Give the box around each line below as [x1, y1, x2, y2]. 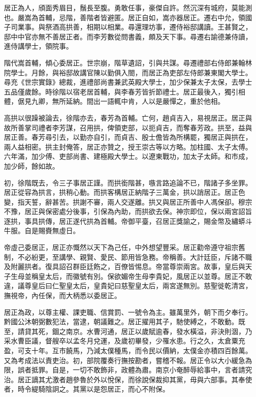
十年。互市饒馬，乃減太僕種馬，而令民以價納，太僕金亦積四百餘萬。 [31, 345, 252, 355]
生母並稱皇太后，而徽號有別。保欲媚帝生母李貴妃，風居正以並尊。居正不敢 [10, 271, 252, 281]
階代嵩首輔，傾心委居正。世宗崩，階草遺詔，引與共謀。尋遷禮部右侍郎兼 [4, 57, 238, 67]
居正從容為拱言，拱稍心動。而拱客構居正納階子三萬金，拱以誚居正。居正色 [4, 187, 245, 197]
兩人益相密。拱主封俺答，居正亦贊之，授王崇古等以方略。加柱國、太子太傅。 [4, 141, 252, 152]
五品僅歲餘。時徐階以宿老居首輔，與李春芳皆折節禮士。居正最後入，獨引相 [4, 86, 245, 96]
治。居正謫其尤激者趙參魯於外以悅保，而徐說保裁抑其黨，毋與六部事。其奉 [4, 374, 245, 384]
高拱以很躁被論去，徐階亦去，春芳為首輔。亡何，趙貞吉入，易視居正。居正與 [4, 112, 252, 122]
